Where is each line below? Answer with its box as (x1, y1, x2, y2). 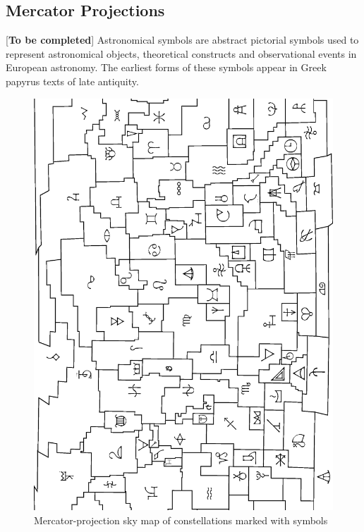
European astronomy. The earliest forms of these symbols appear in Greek (6, 60, 327, 75)
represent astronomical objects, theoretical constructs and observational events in (6, 46, 357, 61)
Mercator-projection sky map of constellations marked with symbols (34, 512, 328, 527)
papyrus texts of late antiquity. (6, 73, 139, 88)
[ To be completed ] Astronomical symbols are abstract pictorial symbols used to (6, 32, 359, 47)
